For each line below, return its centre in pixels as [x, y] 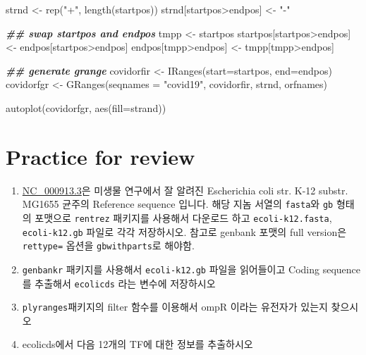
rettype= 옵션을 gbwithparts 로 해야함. [108, 245]
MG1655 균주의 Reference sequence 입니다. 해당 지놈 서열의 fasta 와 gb [178, 204]
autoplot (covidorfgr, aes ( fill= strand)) [86, 107]
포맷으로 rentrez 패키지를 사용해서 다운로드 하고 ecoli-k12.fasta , [183, 217]
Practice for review [100, 156]
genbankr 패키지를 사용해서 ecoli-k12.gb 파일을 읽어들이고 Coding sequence [191, 269]
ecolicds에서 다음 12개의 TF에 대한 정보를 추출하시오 [138, 344]
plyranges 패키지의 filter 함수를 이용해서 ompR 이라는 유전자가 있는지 [175, 307]
